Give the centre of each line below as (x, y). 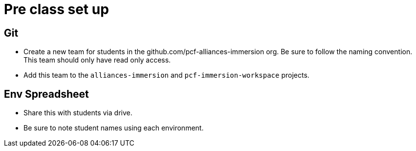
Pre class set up (56, 9)
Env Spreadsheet (46, 94)
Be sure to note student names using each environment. (114, 128)
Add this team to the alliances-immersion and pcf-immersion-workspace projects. (166, 75)
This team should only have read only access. (97, 60)
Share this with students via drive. (78, 113)
